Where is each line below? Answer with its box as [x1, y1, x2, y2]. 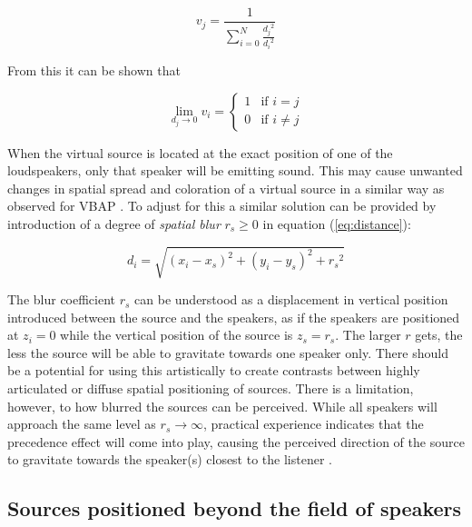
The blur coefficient [7, 290, 116, 309]
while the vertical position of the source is [60, 325, 293, 344]
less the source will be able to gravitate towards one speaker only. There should [7, 343, 448, 362]
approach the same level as [7, 414, 156, 433]
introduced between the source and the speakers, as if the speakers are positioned [7, 307, 460, 326]
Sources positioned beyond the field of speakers [7, 494, 462, 522]
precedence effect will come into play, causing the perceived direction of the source [7, 432, 465, 451]
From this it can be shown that [7, 60, 181, 79]
